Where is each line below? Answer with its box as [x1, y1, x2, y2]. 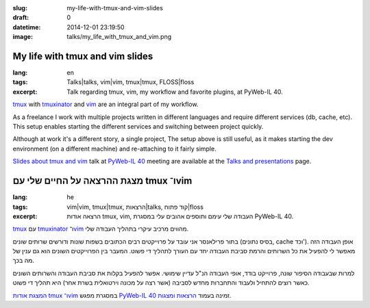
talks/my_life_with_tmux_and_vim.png [66, 33, 172, 41]
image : [12, 33, 34, 41]
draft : [12, 14, 29, 22]
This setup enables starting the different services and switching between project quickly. [12, 123, 264, 131]
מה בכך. [12, 257, 34, 265]
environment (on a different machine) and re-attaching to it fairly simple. [12, 144, 217, 153]
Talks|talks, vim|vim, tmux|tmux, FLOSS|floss [66, 78, 195, 86]
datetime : [12, 23, 41, 31]
